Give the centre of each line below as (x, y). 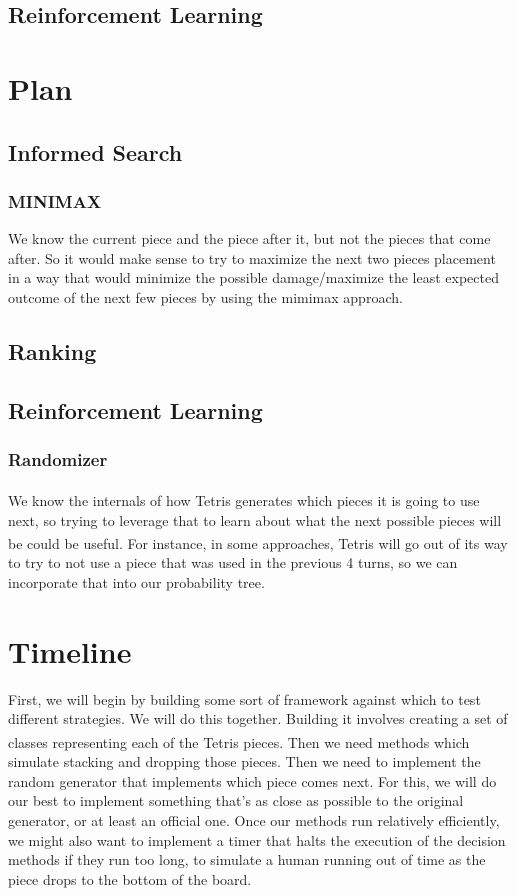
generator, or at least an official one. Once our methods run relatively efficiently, (254, 819)
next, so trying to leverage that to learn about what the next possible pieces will (255, 519)
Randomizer (58, 459)
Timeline (70, 650)
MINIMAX (55, 200)
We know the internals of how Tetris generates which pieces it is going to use (244, 499)
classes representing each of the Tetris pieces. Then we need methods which (239, 741)
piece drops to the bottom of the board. (130, 878)
